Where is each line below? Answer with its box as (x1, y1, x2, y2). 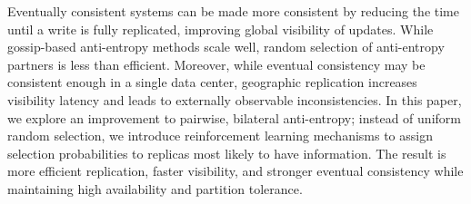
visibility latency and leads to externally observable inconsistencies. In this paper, (7, 90, 462, 109)
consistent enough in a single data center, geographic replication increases (7, 73, 417, 92)
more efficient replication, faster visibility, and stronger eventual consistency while (7, 161, 464, 180)
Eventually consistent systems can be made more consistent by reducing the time (7, 2, 459, 20)
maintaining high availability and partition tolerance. (7, 179, 303, 198)
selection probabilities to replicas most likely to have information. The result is (7, 143, 446, 162)
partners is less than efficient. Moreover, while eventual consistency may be (7, 54, 426, 73)
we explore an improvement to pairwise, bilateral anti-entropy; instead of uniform (7, 108, 461, 127)
